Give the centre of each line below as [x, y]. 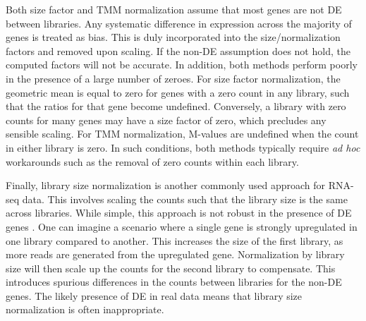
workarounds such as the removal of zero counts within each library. [152, 161]
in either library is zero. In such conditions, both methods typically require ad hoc [183, 147]
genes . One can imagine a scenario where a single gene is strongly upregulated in [182, 226]
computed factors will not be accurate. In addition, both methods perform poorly [182, 65]
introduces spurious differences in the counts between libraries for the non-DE [174, 282]
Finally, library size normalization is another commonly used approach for [165, 185]
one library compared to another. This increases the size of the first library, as [175, 240]
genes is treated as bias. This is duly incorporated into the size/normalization [173, 37]
